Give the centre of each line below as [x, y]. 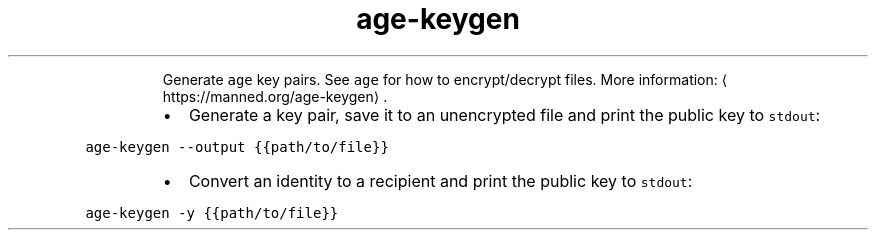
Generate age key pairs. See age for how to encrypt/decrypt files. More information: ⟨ [445, 79]
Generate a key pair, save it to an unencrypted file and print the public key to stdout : [504, 114]
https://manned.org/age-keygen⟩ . [275, 96]
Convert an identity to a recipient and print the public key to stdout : [440, 180]
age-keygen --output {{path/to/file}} [237, 146]
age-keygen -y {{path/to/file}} [212, 212]
